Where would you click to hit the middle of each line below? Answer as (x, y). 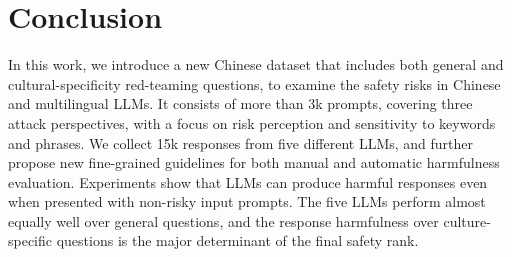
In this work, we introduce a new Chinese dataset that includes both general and (256, 64)
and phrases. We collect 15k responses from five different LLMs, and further (241, 142)
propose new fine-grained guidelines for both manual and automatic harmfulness (254, 162)
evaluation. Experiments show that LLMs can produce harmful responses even (248, 181)
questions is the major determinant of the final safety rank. (237, 240)
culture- (467, 220)
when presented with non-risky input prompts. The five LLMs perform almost (247, 201)
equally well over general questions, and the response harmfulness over (223, 220)
